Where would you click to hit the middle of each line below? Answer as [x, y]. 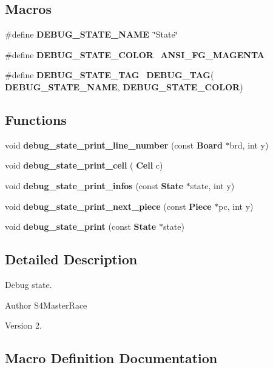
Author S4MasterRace [46, 305]
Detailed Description [71, 259]
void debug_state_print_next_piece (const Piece [108, 206]
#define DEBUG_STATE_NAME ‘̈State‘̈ [91, 34]
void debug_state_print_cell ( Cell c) [84, 165]
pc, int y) [236, 206]
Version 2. [23, 325]
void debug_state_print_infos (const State [94, 185]
